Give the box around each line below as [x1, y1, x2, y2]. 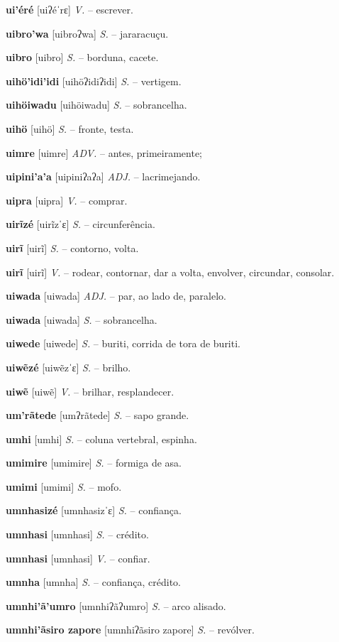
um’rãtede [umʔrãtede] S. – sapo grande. [6, 408, 189, 423]
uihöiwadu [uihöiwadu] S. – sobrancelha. [6, 97, 187, 112]
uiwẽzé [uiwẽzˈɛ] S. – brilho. [6, 359, 131, 374]
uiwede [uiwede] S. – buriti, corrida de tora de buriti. [6, 336, 240, 351]
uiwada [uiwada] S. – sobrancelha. [6, 312, 157, 327]
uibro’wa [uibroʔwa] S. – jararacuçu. [6, 26, 169, 40]
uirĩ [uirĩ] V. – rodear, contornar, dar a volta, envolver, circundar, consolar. [6, 264, 335, 279]
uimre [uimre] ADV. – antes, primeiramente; [6, 145, 203, 160]
